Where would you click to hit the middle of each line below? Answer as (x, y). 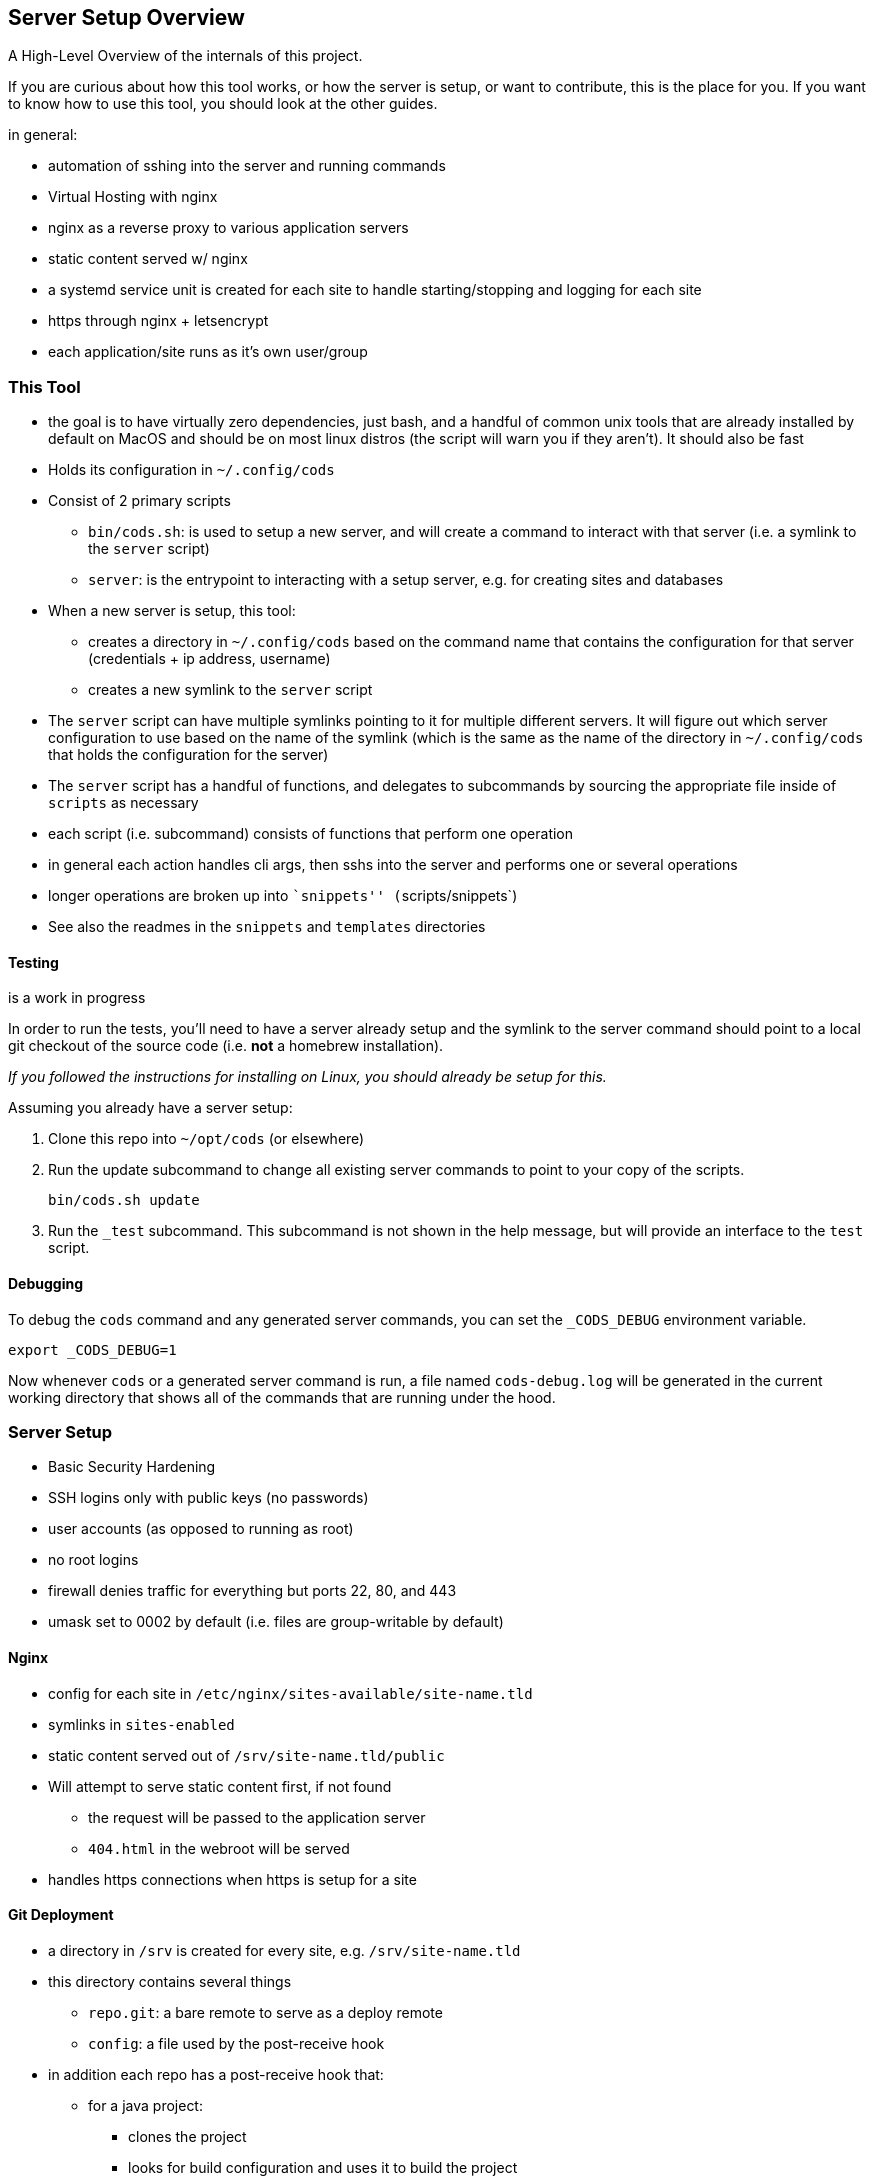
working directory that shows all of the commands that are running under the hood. (282, 1397)
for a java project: (145, 2105)
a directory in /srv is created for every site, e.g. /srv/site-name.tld (284, 1950)
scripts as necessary (123, 803)
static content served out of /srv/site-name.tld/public (246, 1755)
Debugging (46, 1283)
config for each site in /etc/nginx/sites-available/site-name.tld (290, 1693)
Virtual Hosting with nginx (133, 197)
